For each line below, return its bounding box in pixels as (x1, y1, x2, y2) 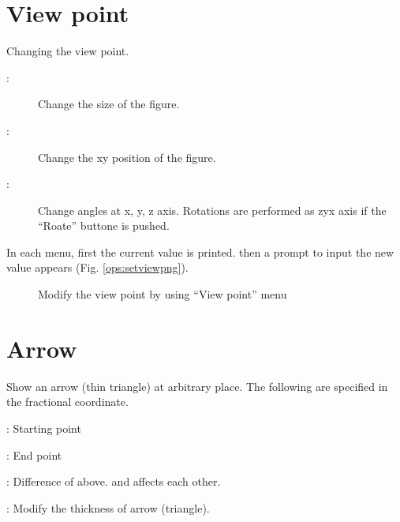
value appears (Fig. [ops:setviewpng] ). (6, 259, 189, 276)
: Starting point (6, 419, 81, 436)
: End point (6, 446, 62, 463)
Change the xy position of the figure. (38, 148, 216, 165)
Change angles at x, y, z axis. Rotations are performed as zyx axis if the (38, 201, 387, 218)
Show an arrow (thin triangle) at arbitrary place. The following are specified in (6, 377, 388, 394)
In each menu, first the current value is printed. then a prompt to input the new (6, 243, 394, 260)
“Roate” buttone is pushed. (38, 217, 170, 234)
